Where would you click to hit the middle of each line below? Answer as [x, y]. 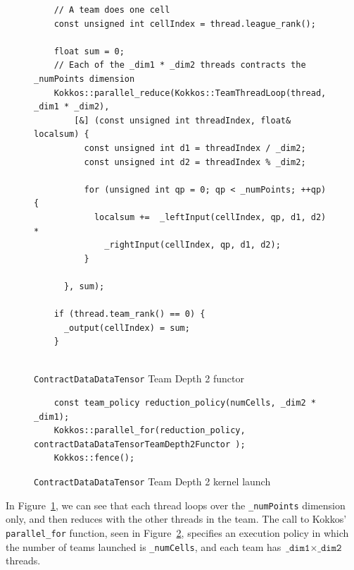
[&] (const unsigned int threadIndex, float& [183, 120]
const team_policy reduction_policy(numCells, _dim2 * [185, 403]
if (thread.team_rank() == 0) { [129, 314]
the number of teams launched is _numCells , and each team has [144, 546]
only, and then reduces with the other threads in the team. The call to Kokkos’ [176, 519]
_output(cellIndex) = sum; [127, 328]
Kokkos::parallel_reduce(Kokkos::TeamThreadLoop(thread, [190, 93]
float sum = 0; [89, 51]
